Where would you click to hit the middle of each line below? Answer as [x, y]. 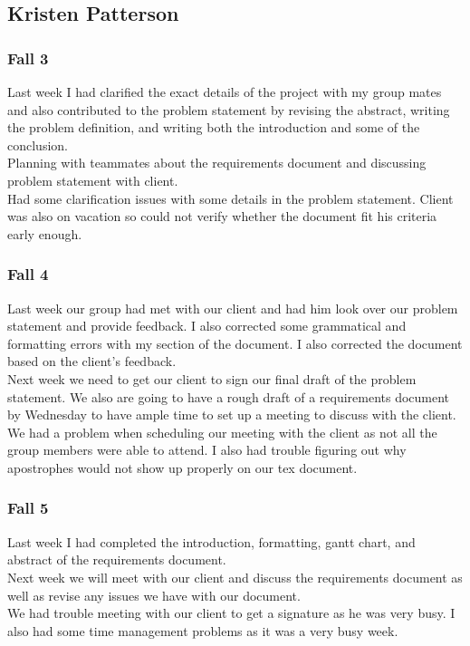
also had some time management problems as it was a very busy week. [203, 630]
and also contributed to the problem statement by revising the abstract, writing [229, 109]
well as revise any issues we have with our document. [154, 595]
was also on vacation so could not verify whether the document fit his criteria [222, 216]
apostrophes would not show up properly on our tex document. [182, 467]
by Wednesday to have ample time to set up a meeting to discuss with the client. [232, 415]
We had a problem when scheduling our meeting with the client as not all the [222, 432]
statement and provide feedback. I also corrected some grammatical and [207, 326]
